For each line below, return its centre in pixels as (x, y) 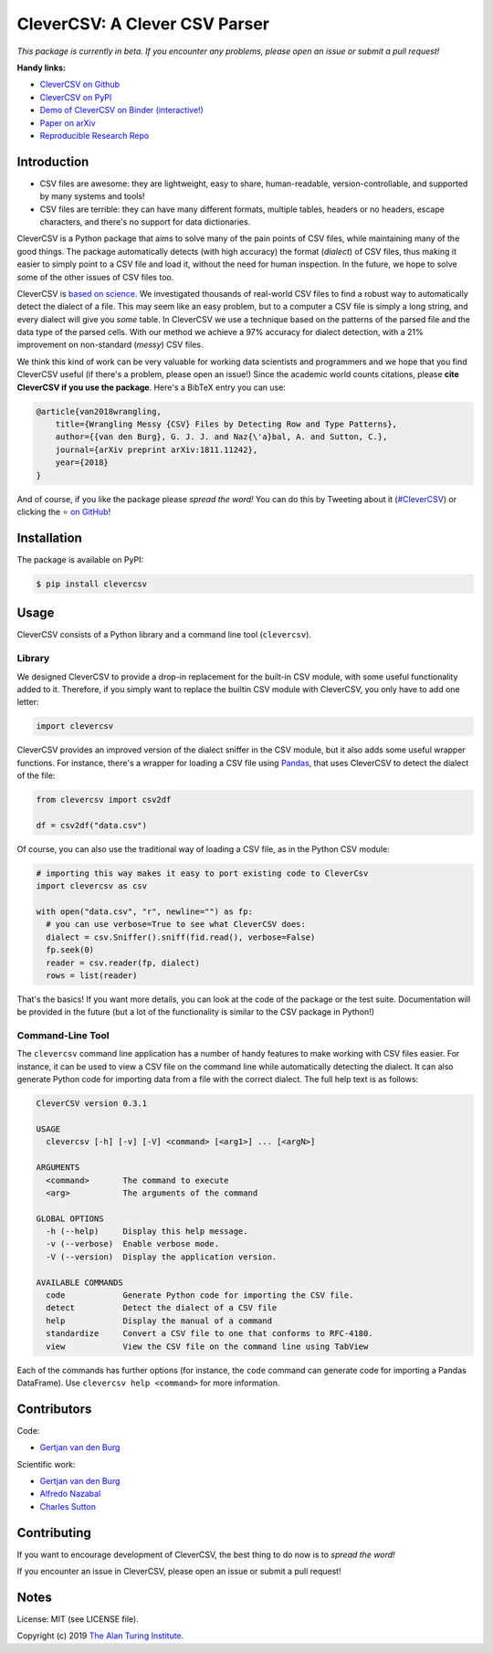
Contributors (54, 1409)
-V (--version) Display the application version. (162, 1257)
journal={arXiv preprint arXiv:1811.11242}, (157, 449)
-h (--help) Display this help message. (147, 1232)
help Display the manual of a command (159, 1321)
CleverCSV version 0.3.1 (92, 1104)
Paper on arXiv (68, 122)
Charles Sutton (68, 1506)
